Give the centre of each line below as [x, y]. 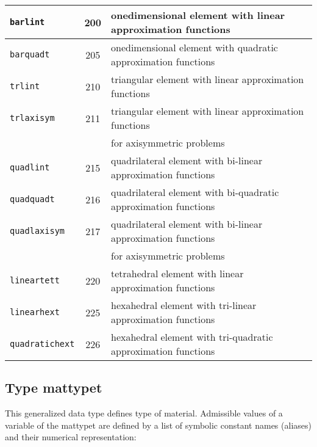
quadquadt [32, 199]
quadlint [30, 167]
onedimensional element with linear [198, 15]
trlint [25, 86]
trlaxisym [32, 118]
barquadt [30, 54]
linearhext [35, 312]
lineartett [35, 280]
